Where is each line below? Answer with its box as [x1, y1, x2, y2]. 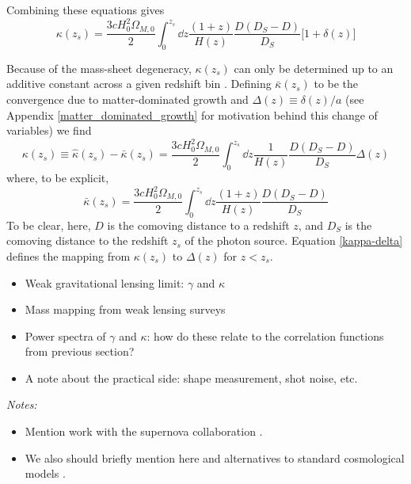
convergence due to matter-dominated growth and [6, 90, 249, 107]
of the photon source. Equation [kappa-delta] [185, 232, 403, 249]
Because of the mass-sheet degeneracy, [6, 59, 192, 76]
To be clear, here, [6, 216, 91, 233]
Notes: [6, 396, 37, 413]
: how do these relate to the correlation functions [147, 327, 384, 344]
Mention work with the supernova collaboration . [25, 423, 263, 440]
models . [25, 465, 66, 482]
